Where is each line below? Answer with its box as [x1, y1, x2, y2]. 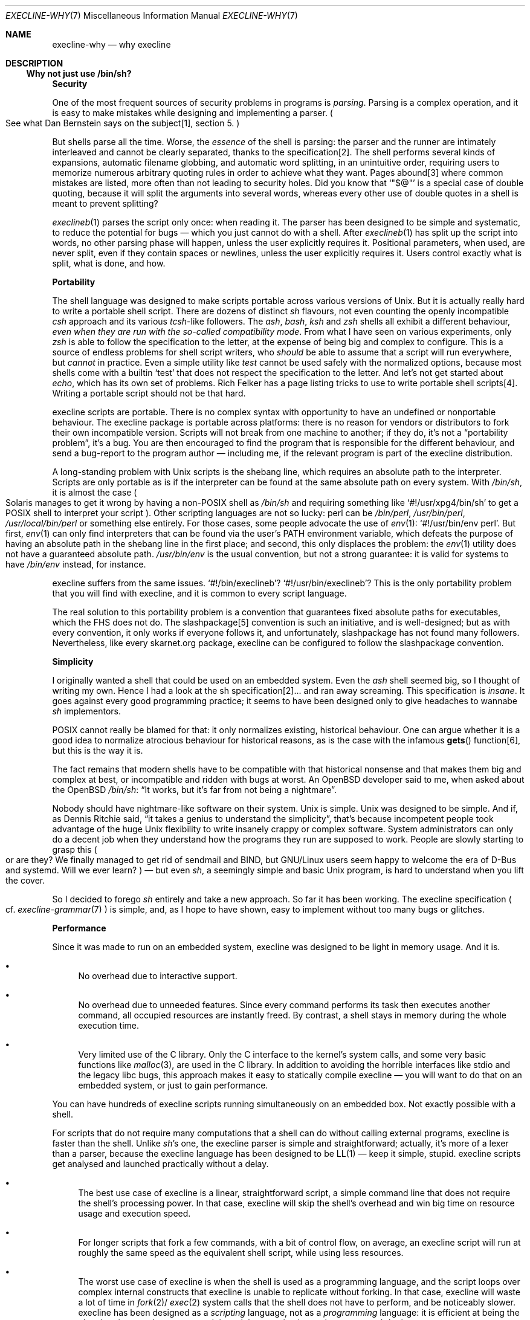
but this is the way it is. [52, 745, 143, 755]
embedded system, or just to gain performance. [78, 1080, 268, 1090]
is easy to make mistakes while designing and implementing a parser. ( [52, 108, 333, 118]
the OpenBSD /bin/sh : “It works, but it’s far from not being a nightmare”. [52, 785, 337, 795]
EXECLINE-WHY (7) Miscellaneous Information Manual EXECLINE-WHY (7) [5, 10, 298, 21]
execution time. [78, 1020, 140, 1030]
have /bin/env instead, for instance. [5, 559, 146, 569]
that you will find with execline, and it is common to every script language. [52, 588, 347, 598]
